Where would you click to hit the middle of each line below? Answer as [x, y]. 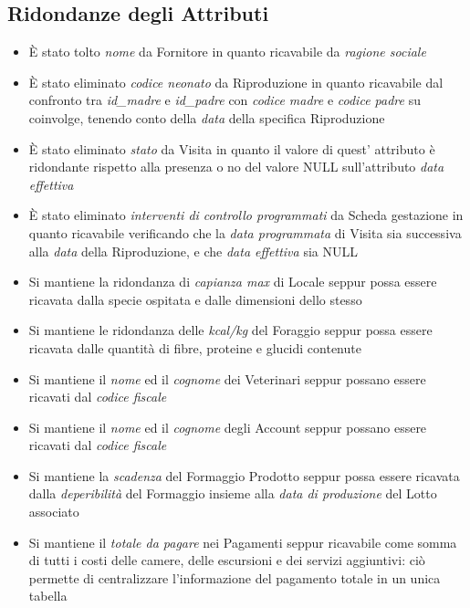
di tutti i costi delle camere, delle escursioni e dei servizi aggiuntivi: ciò [227, 560]
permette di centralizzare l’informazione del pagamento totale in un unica [235, 577]
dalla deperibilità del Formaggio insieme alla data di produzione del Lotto [233, 493]
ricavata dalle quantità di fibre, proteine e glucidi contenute [195, 347]
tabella [48, 596]
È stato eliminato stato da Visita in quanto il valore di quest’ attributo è [232, 148]
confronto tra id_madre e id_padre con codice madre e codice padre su [225, 100]
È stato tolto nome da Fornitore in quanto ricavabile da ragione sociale [227, 52]
